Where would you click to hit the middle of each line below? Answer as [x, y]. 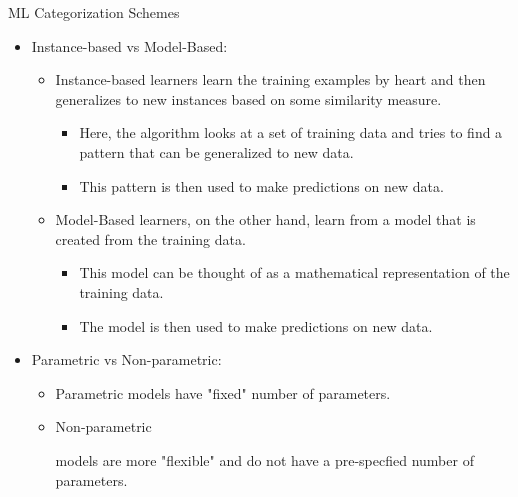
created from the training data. [150, 238]
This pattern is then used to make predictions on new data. [261, 185]
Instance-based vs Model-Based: [129, 45]
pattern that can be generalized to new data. [216, 151]
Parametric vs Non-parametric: [126, 359]
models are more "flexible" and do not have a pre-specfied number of [264, 459]
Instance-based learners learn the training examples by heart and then [270, 79]
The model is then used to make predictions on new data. [256, 325]
